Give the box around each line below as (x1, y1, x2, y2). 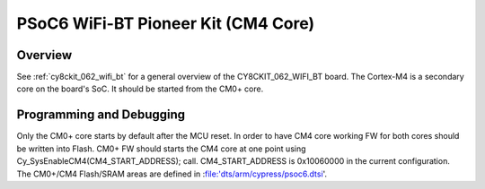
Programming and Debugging (16, 107, 186, 123)
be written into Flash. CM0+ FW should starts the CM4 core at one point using (16, 143, 306, 154)
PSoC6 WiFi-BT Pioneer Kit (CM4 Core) (16, 13, 315, 33)
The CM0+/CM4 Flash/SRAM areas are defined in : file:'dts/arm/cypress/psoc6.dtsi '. (16, 168, 328, 179)
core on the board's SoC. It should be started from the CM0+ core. (16, 83, 264, 94)
